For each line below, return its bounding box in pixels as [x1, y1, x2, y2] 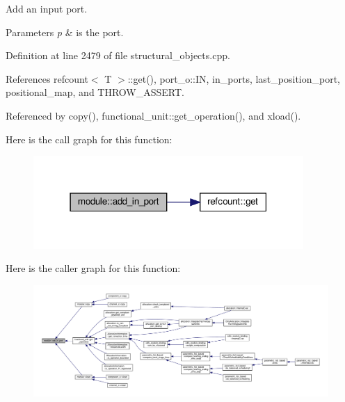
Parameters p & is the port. [6, 24, 124, 39]
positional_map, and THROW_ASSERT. [6, 85, 184, 99]
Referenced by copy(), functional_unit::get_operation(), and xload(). [6, 108, 301, 122]
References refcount [6, 71, 88, 86]
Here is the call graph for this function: [6, 131, 172, 146]
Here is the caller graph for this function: [6, 261, 181, 275]
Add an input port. [6, 1, 88, 15]
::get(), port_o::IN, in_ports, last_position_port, [127, 71, 341, 86]
